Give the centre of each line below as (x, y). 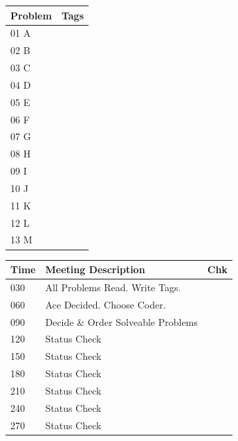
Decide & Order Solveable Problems (121, 321)
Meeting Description (95, 269)
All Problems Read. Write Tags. (113, 287)
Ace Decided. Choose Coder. (106, 304)
